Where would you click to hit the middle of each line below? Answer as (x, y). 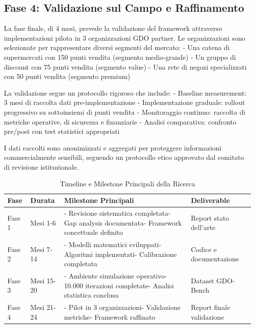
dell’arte (203, 227)
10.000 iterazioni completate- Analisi (119, 285)
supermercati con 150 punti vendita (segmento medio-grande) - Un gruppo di (120, 57)
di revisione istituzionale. (41, 166)
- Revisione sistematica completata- (117, 213)
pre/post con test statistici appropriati (62, 131)
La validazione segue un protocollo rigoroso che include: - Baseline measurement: (125, 92)
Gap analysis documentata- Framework (123, 222)
